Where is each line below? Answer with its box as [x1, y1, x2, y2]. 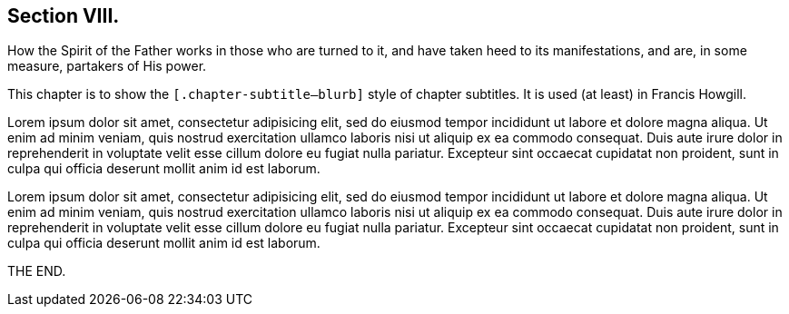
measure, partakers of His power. [7, 58, 207, 74]
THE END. [7, 263, 66, 280]
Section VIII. [7, 5, 120, 27]
